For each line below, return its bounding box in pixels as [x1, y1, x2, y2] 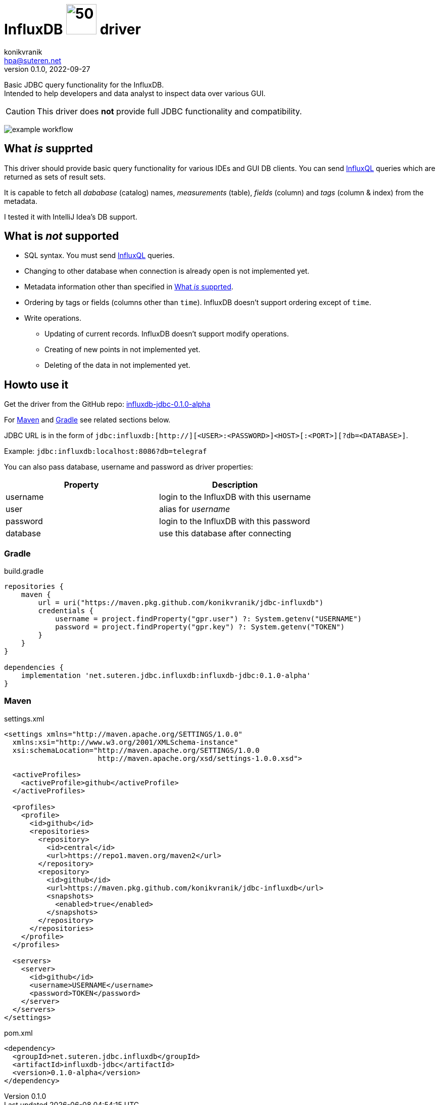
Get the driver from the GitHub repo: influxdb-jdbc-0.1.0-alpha [4, 400, 211, 409]
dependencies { [4, 663, 64, 672]
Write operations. [24, 314, 81, 323]
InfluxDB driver [4, 21, 141, 38]
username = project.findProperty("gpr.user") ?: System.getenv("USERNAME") [55, 615, 362, 623]
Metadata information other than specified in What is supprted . [24, 282, 233, 291]
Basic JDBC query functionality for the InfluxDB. [4, 80, 164, 89]
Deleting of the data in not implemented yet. [44, 361, 190, 370]
